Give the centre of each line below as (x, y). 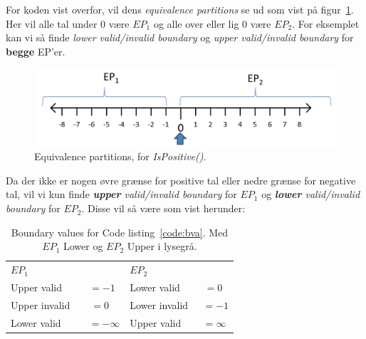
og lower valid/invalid (311, 194)
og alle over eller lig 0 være (212, 23)
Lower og (83, 246)
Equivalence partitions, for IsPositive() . (120, 156)
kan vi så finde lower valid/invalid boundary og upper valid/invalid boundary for (180, 37)
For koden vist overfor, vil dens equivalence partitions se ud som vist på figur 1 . (180, 9)
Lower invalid (159, 304)
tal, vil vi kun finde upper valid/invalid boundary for (121, 194)
